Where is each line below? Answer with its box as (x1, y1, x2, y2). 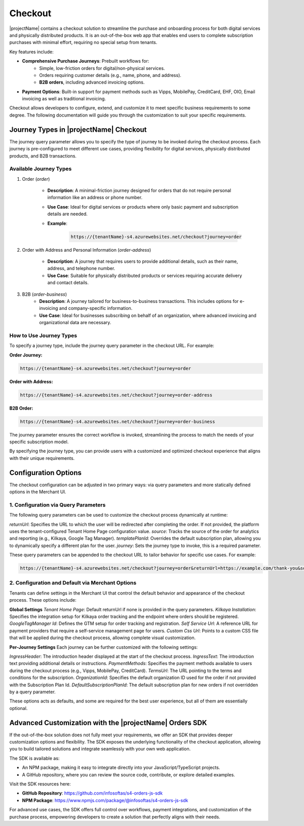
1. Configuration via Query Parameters (9, 501, 106, 508)
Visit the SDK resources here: (9, 780, 71, 787)
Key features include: (9, 49, 54, 55)
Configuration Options (9, 468, 82, 477)
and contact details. (47, 280, 89, 286)
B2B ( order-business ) (22, 291, 67, 297)
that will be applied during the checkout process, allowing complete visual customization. (9, 635, 196, 641)
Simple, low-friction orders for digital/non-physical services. (39, 65, 165, 71)
